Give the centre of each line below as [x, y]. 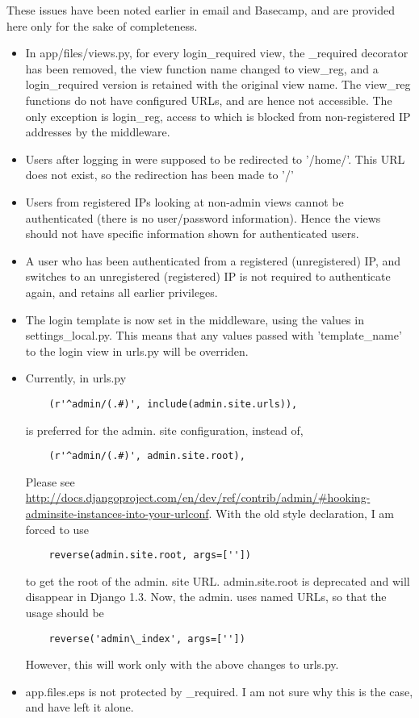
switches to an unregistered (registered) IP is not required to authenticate [208, 276]
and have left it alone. [80, 707]
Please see [50, 481]
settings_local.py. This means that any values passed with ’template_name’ [214, 335]
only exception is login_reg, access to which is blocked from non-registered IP [218, 116]
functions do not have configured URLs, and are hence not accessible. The [209, 100]
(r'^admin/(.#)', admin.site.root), [147, 456]
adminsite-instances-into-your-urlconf [117, 513]
